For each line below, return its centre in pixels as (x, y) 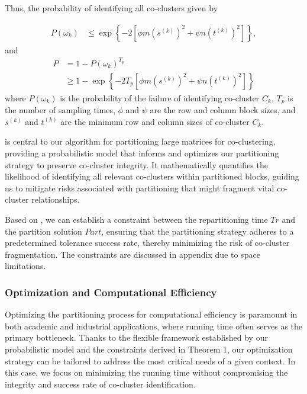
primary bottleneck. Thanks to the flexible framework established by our (136, 337)
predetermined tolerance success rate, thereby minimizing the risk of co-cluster (147, 243)
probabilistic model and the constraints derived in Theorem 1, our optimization (149, 349)
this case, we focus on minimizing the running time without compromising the (146, 372)
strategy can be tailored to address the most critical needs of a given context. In (150, 361)
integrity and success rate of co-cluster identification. (100, 384)
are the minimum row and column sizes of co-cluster (155, 121)
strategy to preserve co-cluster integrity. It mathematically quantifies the (136, 164)
